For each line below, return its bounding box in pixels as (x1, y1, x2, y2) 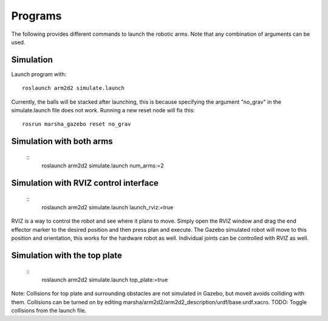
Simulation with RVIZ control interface (11, 178, 159, 188)
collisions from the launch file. (11, 307, 87, 314)
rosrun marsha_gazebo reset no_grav (22, 121, 131, 127)
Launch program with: (11, 70, 67, 78)
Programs (11, 9, 62, 22)
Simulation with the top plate (11, 250, 123, 260)
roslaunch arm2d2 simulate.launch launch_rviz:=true (41, 204, 174, 211)
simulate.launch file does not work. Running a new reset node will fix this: (11, 107, 196, 114)
